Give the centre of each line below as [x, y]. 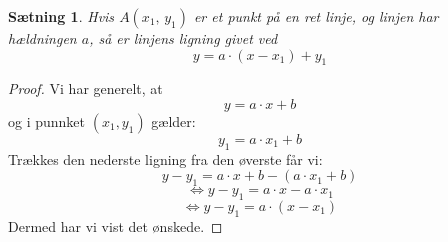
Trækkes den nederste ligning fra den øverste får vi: [165, 158]
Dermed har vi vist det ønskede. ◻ [115, 225]
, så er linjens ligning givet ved [183, 38]
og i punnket [47, 120]
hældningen [42, 38]
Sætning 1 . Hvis [61, 16]
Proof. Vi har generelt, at [85, 88]
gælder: [173, 120]
